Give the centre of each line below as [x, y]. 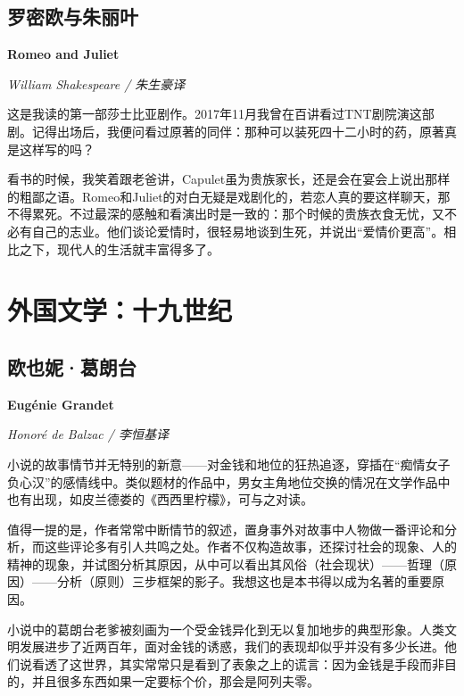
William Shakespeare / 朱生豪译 [96, 83]
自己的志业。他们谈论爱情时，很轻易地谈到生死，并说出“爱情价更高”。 [238, 231]
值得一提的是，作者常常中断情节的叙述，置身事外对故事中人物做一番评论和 [226, 529]
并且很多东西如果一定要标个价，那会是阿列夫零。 [175, 681]
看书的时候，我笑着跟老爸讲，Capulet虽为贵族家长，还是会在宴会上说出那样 [229, 179]
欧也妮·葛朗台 [72, 366]
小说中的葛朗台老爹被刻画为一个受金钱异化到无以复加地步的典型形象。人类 [226, 629]
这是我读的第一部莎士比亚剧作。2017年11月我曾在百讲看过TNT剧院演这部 [221, 114]
